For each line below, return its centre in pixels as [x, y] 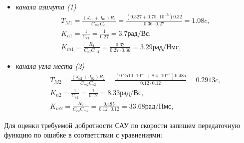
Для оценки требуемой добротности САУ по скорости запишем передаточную [122, 125]
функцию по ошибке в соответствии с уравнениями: [83, 135]
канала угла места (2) [50, 66]
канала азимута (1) [46, 6]
